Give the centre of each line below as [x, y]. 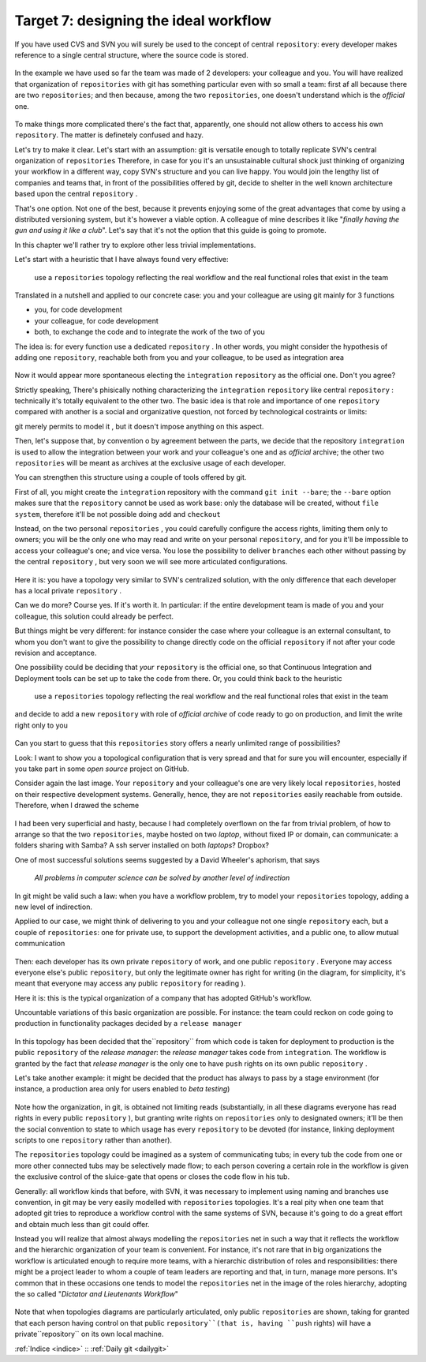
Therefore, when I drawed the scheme [77, 806]
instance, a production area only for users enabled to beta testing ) [122, 1089]
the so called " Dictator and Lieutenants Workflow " [97, 1294]
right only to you [41, 725]
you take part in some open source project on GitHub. [102, 769]
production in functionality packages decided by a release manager [128, 1023]
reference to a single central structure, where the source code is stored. [131, 54]
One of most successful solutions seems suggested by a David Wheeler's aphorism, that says [167, 859]
